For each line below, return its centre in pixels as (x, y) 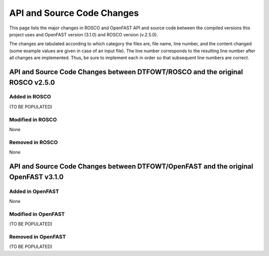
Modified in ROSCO (33, 119)
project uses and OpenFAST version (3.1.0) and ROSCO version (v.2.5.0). (84, 34)
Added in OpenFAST (34, 191)
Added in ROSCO (30, 97)
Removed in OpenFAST (38, 237)
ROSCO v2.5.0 (32, 82)
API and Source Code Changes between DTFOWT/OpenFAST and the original (131, 166)
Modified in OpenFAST (37, 214)
